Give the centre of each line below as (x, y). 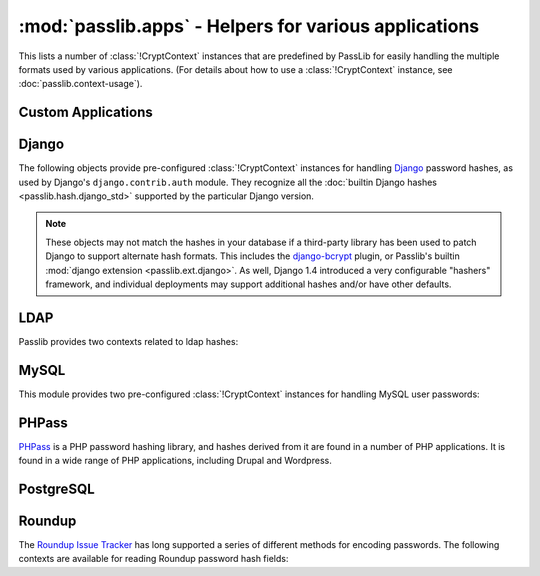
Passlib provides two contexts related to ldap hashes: (128, 341)
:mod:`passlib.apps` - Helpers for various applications (249, 26)
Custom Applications (86, 112)
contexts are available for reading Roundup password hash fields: (153, 559)
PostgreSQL (56, 488)
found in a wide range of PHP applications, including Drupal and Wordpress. (175, 461)
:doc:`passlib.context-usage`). (80, 84)
